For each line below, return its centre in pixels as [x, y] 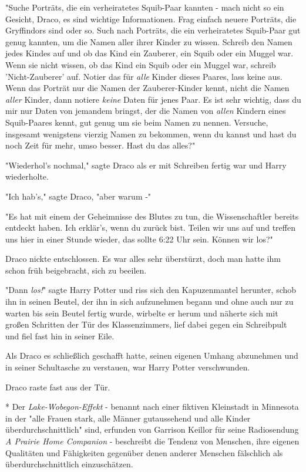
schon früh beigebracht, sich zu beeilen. [76, 270]
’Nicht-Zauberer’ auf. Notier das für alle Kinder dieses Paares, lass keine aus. [144, 76]
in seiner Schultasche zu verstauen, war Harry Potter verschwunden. [128, 367]
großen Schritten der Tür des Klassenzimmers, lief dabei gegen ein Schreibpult [146, 324]
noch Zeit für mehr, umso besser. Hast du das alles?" [100, 145]
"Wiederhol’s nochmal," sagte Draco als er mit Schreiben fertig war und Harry [146, 165]
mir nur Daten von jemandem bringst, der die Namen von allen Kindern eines [146, 111]
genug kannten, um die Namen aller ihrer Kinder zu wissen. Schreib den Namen [149, 41]
